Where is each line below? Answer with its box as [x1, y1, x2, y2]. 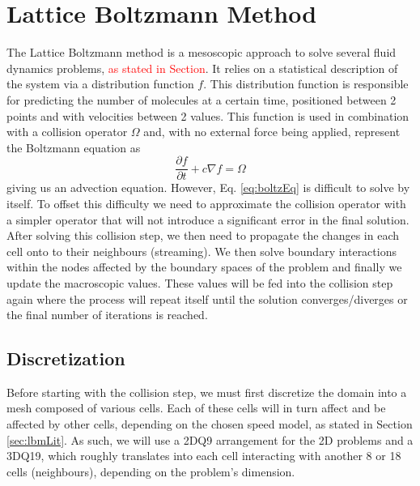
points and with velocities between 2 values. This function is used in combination [6, 107, 409, 124]
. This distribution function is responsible [203, 75, 409, 92]
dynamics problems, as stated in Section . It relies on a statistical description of [6, 59, 398, 76]
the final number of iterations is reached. [6, 306, 208, 323]
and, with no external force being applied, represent [143, 123, 401, 140]
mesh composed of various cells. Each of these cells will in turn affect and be [6, 399, 386, 416]
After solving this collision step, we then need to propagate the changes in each [6, 227, 399, 244]
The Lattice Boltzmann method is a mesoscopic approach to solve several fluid [6, 44, 397, 61]
